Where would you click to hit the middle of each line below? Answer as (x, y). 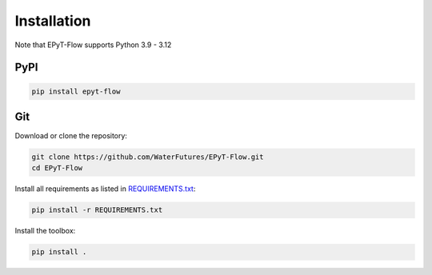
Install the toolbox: (45, 231)
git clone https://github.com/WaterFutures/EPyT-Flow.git (148, 157)
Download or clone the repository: (71, 136)
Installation (53, 21)
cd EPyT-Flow (57, 168)
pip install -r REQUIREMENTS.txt (97, 210)
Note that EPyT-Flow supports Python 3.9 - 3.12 (93, 45)
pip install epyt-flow (76, 91)
